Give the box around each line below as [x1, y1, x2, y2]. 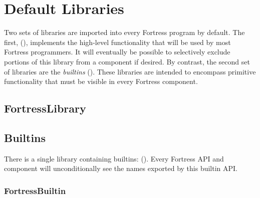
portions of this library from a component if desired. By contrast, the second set [4, 56, 250, 66]
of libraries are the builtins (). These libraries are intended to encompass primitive [4, 66, 256, 76]
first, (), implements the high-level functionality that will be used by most [4, 36, 231, 47]
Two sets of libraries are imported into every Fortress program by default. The [4, 27, 245, 37]
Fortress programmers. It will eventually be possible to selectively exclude [4, 46, 230, 57]
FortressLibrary [4, 100, 86, 116]
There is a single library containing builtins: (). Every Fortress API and [4, 153, 224, 163]
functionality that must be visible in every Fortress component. [4, 76, 198, 86]
